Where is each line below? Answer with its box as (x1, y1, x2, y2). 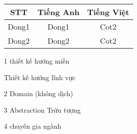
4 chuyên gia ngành (4, 121, 62, 131)
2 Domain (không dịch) (4, 88, 73, 99)
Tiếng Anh (37, 6, 80, 17)
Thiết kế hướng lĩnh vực (4, 72, 76, 82)
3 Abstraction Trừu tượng (4, 104, 81, 115)
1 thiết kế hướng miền (4, 56, 69, 66)
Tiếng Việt (87, 6, 129, 17)
